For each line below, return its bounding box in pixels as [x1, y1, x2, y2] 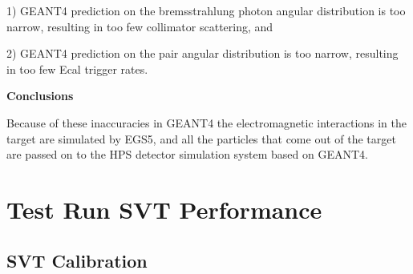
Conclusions [6, 87, 74, 104]
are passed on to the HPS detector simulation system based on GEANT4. [6, 146, 368, 163]
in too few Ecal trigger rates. [6, 60, 148, 77]
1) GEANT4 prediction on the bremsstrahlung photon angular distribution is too [6, 2, 406, 18]
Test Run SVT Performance [6, 192, 322, 225]
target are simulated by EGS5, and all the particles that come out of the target [6, 130, 396, 147]
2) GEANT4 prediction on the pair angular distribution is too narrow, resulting [6, 45, 399, 62]
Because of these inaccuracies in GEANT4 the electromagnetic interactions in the [6, 114, 407, 131]
